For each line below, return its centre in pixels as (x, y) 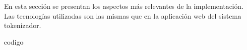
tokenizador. (23, 25)
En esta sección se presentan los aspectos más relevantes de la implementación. (124, 6)
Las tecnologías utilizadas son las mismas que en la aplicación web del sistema (123, 15)
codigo (14, 41)
